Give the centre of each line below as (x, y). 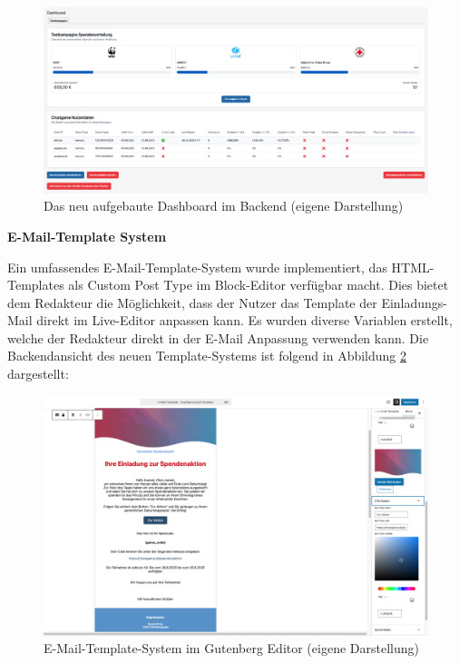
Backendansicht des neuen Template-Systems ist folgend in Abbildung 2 (207, 356)
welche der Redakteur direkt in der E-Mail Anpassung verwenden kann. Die (218, 337)
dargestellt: (38, 374)
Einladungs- (415, 302)
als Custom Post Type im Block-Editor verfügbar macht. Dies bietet (259, 285)
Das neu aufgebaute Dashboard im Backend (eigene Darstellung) (224, 206)
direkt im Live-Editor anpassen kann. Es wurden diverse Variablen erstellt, (244, 320)
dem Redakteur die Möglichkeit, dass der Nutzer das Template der (192, 302)
